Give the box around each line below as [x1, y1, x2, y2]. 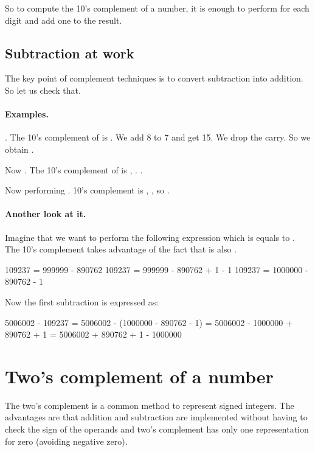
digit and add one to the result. [5, 13, 122, 26]
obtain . [5, 142, 34, 155]
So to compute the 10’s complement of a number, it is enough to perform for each [5, 2, 310, 14]
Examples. [5, 108, 49, 120]
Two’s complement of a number [5, 363, 274, 388]
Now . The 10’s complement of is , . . [5, 163, 143, 176]
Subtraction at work [5, 43, 134, 62]
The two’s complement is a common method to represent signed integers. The [5, 398, 294, 411]
